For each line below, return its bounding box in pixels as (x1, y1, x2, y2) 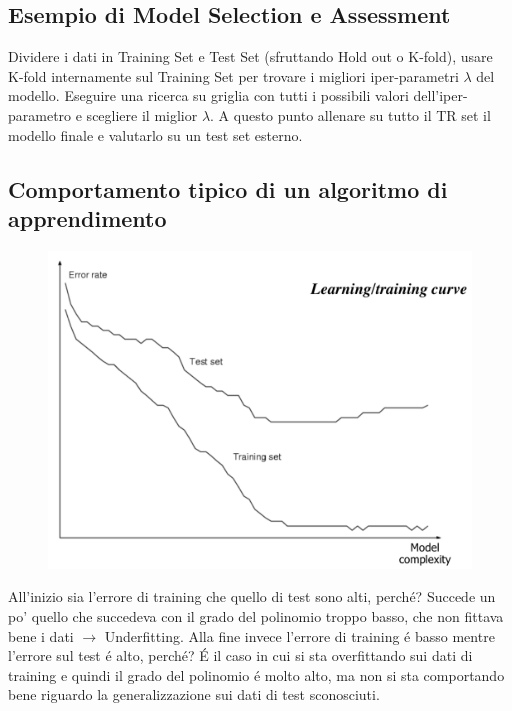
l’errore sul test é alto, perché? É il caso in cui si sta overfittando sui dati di (8, 645, 473, 666)
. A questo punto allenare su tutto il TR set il (210, 104, 491, 125)
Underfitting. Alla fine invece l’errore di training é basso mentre (104, 625, 495, 646)
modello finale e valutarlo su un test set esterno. (8, 124, 303, 145)
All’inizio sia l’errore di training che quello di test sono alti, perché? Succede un (8, 586, 496, 607)
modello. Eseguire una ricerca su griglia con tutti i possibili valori (8, 85, 409, 106)
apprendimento (8, 202, 167, 233)
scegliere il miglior (86, 104, 198, 125)
